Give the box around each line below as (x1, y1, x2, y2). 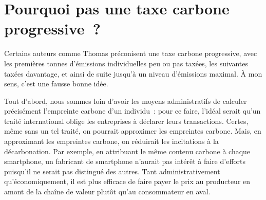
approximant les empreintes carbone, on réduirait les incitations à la (4, 136, 219, 147)
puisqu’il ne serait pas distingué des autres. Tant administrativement (4, 166, 220, 176)
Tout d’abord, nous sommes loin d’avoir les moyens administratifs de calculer (4, 95, 247, 106)
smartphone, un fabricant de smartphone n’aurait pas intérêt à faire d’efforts (4, 156, 246, 167)
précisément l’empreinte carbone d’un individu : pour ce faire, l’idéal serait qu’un (4, 105, 261, 116)
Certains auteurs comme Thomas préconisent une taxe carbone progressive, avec (4, 48, 257, 59)
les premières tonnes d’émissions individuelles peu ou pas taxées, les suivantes (4, 58, 249, 68)
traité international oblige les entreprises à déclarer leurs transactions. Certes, (4, 115, 249, 126)
